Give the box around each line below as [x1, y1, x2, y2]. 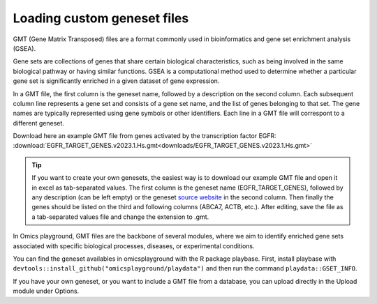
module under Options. [13, 287, 80, 296]
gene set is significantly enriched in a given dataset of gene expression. [13, 77, 220, 85]
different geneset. [13, 119, 64, 127]
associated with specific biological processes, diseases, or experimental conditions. [13, 241, 255, 250]
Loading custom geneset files [13, 10, 189, 26]
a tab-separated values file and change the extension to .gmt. [31, 213, 209, 221]
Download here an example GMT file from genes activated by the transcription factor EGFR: [13, 132, 277, 140]
